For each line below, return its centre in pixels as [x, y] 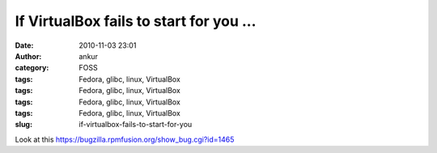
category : [32, 68]
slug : [23, 125]
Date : [24, 45]
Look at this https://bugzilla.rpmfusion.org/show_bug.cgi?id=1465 [125, 139]
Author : [28, 56]
